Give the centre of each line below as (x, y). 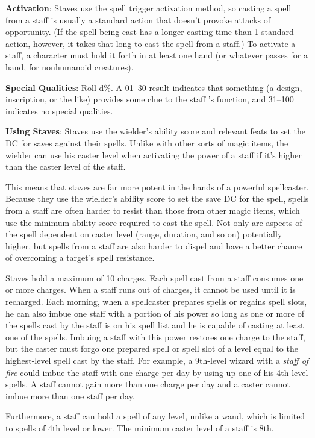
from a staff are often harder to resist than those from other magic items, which (153, 210)
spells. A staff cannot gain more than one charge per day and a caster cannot (148, 384)
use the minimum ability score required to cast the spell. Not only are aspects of (154, 222)
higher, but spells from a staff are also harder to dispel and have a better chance (154, 246)
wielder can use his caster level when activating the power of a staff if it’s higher (154, 155)
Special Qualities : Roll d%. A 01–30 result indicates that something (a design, (154, 87)
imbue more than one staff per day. (70, 396)
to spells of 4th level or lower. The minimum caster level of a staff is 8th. (140, 428)
